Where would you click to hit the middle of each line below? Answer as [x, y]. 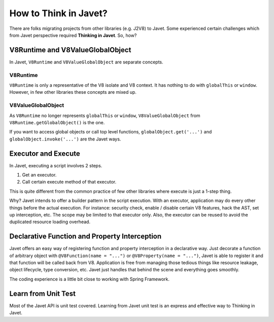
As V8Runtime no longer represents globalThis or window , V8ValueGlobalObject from [105, 115]
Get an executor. [39, 174]
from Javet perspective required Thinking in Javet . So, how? [73, 35]
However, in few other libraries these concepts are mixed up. [73, 92]
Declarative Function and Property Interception [85, 237]
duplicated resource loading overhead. [50, 222]
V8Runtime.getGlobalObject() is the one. [57, 122]
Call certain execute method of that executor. [69, 182]
